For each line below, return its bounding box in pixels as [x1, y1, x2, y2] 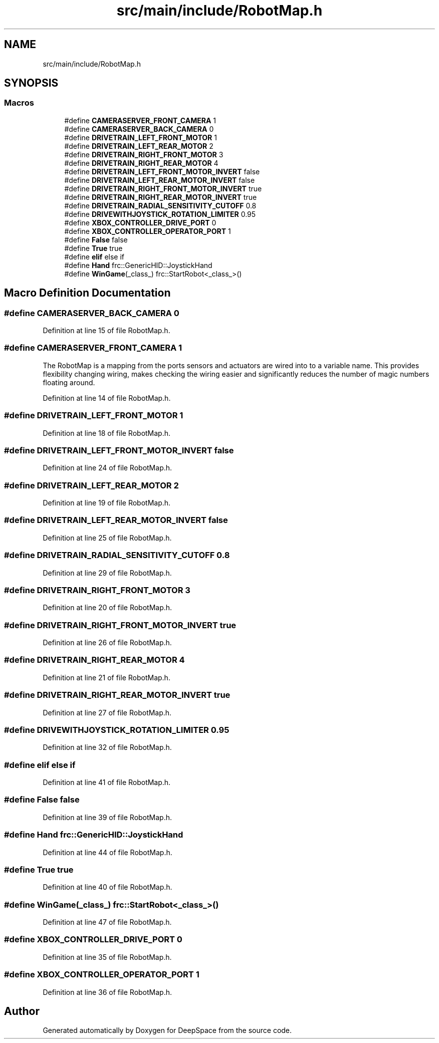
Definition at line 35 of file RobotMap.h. [43, 952, 172, 961]
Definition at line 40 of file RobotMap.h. [43, 883, 172, 892]
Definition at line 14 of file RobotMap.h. [43, 393, 171, 402]
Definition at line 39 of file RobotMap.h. [43, 813, 172, 822]
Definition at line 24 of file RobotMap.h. [43, 463, 172, 472]
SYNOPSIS [4, 77, 59, 90]
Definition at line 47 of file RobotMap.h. [43, 918, 172, 927]
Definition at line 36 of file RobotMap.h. [43, 987, 172, 996]
